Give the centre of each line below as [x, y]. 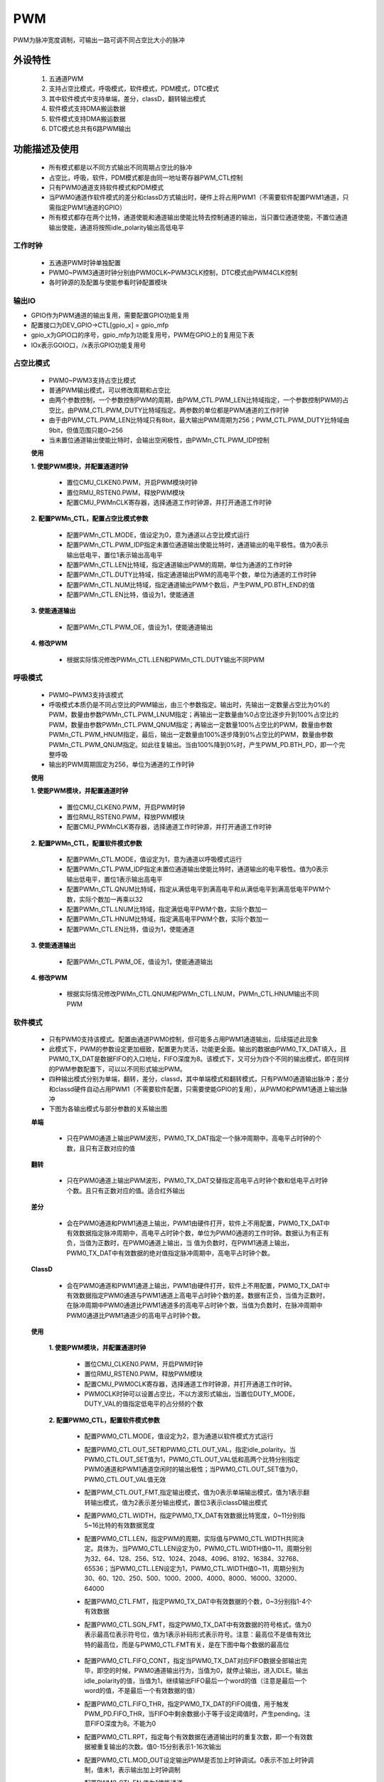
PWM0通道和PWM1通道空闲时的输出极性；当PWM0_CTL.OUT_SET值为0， [193, 1469]
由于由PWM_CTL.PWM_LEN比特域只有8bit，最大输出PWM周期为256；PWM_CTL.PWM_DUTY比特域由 [199, 420]
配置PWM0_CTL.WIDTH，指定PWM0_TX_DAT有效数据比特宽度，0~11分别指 [195, 1515]
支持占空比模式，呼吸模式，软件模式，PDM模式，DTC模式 [134, 88]
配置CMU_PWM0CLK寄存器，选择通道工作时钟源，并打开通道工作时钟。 [190, 1384]
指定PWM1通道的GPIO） [90, 207]
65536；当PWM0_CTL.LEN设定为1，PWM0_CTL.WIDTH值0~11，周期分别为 [194, 1568]
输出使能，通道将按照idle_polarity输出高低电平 [117, 227]
